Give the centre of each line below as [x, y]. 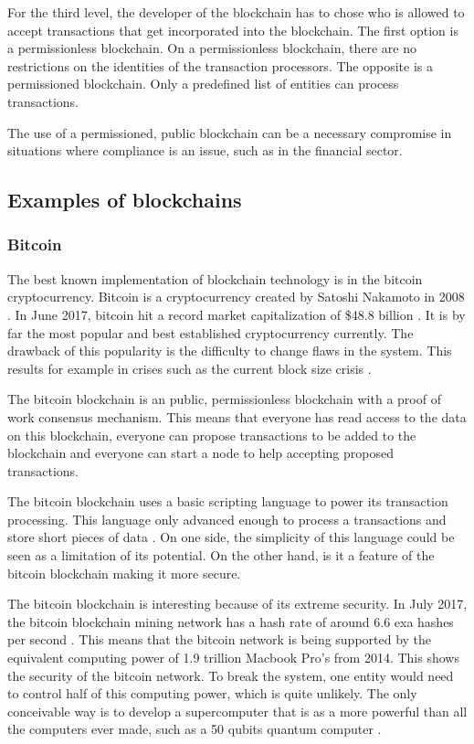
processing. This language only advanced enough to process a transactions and [227, 519]
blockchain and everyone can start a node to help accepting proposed [200, 453]
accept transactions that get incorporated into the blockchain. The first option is [233, 30]
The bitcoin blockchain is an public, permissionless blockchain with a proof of [224, 399]
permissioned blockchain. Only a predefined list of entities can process [203, 84]
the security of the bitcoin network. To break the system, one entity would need [231, 675]
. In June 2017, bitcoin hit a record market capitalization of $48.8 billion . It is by [237, 314]
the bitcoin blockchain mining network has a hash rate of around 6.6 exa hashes [231, 621]
